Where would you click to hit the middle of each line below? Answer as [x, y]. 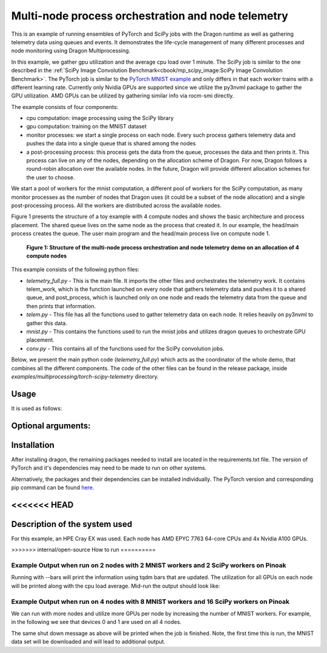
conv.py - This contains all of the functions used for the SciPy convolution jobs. [125, 348]
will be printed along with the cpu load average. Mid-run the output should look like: [116, 586]
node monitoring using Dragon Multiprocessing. [71, 51]
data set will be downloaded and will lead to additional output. [88, 641]
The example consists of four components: [65, 107]
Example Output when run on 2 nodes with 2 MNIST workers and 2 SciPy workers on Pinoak [149, 565]
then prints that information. [61, 306]
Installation [33, 445]
